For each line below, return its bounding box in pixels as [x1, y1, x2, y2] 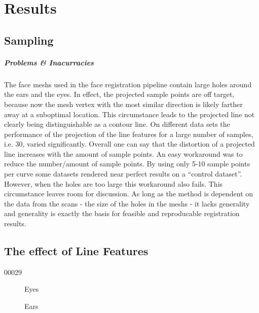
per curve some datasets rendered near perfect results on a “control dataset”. [4, 168, 242, 179]
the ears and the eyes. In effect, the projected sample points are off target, [4, 89, 235, 99]
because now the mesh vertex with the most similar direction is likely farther [4, 98, 243, 109]
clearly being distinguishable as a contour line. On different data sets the [4, 119, 230, 129]
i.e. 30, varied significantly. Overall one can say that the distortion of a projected [4, 138, 255, 149]
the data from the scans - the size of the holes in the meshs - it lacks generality [4, 198, 250, 208]
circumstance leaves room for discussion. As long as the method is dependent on [4, 188, 253, 199]
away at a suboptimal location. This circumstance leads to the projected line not [4, 109, 255, 119]
